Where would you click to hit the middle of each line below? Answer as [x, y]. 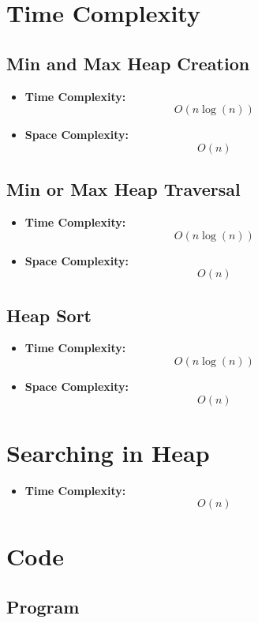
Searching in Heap [108, 452]
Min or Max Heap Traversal [123, 189]
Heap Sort [49, 315]
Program [43, 607]
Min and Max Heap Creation [128, 63]
